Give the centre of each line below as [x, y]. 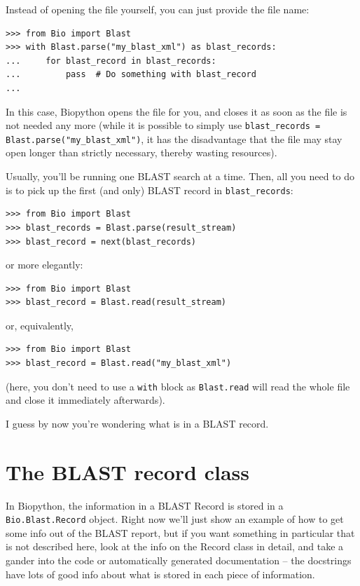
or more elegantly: [44, 265]
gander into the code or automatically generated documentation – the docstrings [179, 560]
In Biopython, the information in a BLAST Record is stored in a [145, 505]
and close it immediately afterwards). [85, 400]
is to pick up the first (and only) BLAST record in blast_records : [150, 190]
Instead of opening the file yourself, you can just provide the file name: [158, 9]
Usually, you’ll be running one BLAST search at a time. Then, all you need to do [180, 176]
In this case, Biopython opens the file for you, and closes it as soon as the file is [176, 111]
